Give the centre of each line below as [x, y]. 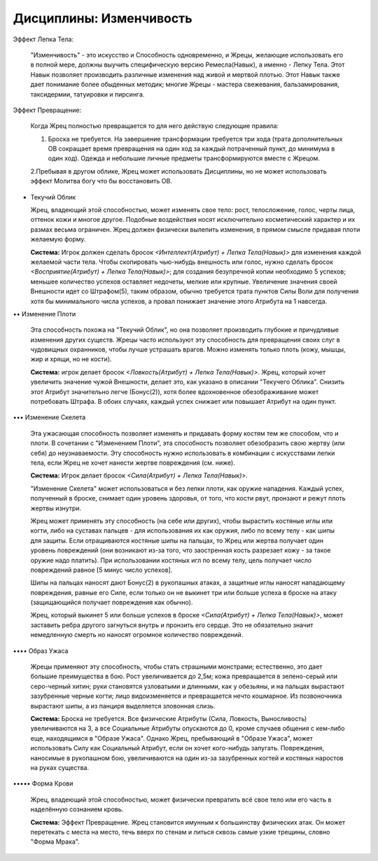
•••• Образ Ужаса [41, 650]
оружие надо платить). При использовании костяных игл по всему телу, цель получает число [171, 560]
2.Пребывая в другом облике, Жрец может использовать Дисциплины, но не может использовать [178, 171]
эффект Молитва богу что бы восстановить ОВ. [101, 181]
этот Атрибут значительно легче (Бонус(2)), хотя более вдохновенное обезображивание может [175, 391]
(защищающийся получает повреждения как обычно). [112, 603]
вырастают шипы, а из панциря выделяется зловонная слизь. [123, 706]
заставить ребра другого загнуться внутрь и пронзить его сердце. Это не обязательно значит [172, 625]
